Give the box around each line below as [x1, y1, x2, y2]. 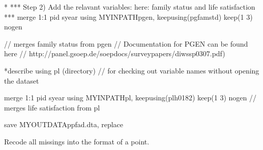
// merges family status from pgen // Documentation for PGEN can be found [4, 38, 248, 49]
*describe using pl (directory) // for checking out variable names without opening [4, 65, 259, 76]
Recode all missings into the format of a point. [4, 136, 150, 146]
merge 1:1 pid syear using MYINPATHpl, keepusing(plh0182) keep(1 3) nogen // [4, 92, 256, 103]
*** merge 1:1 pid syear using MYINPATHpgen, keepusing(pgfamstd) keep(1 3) [4, 11, 253, 22]
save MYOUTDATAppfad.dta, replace [4, 119, 124, 130]
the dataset [4, 75, 39, 86]
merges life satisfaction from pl [4, 102, 100, 113]
